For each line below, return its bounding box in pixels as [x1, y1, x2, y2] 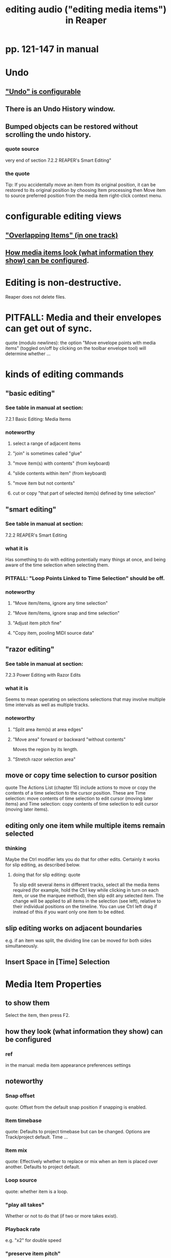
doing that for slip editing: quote [12, 872, 81, 878]
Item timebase [5, 1117, 42, 1124]
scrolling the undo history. [5, 130, 91, 139]
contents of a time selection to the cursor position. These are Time [5, 790, 146, 796]
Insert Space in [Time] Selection [5, 958, 110, 967]
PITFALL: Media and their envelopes [5, 312, 162, 324]
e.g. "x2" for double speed [5, 1237, 61, 1244]
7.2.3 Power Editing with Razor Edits [5, 672, 81, 678]
